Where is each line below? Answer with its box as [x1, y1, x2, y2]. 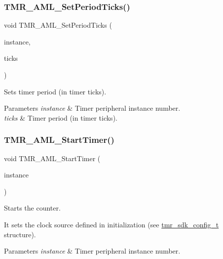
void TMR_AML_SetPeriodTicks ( [4, 20, 112, 30]
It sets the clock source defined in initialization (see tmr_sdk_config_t [4, 219, 219, 229]
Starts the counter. [4, 203, 61, 213]
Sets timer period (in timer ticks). [4, 86, 107, 96]
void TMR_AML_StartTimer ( [4, 153, 101, 163]
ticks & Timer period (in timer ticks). [4, 112, 117, 123]
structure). [4, 229, 36, 239]
